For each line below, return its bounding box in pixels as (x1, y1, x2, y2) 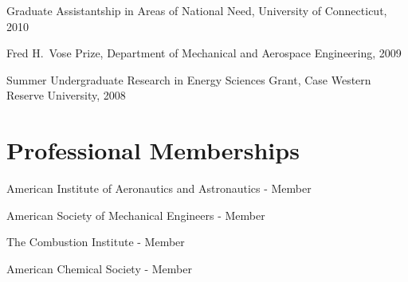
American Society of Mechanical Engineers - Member (6, 206, 265, 223)
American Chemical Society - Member (6, 260, 192, 276)
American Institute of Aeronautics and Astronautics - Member (6, 180, 312, 197)
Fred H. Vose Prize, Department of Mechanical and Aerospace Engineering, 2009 (6, 45, 402, 61)
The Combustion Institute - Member (6, 233, 185, 250)
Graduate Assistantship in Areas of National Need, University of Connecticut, (6, 2, 387, 18)
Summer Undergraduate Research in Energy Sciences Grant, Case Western (6, 71, 371, 88)
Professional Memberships (6, 134, 300, 166)
